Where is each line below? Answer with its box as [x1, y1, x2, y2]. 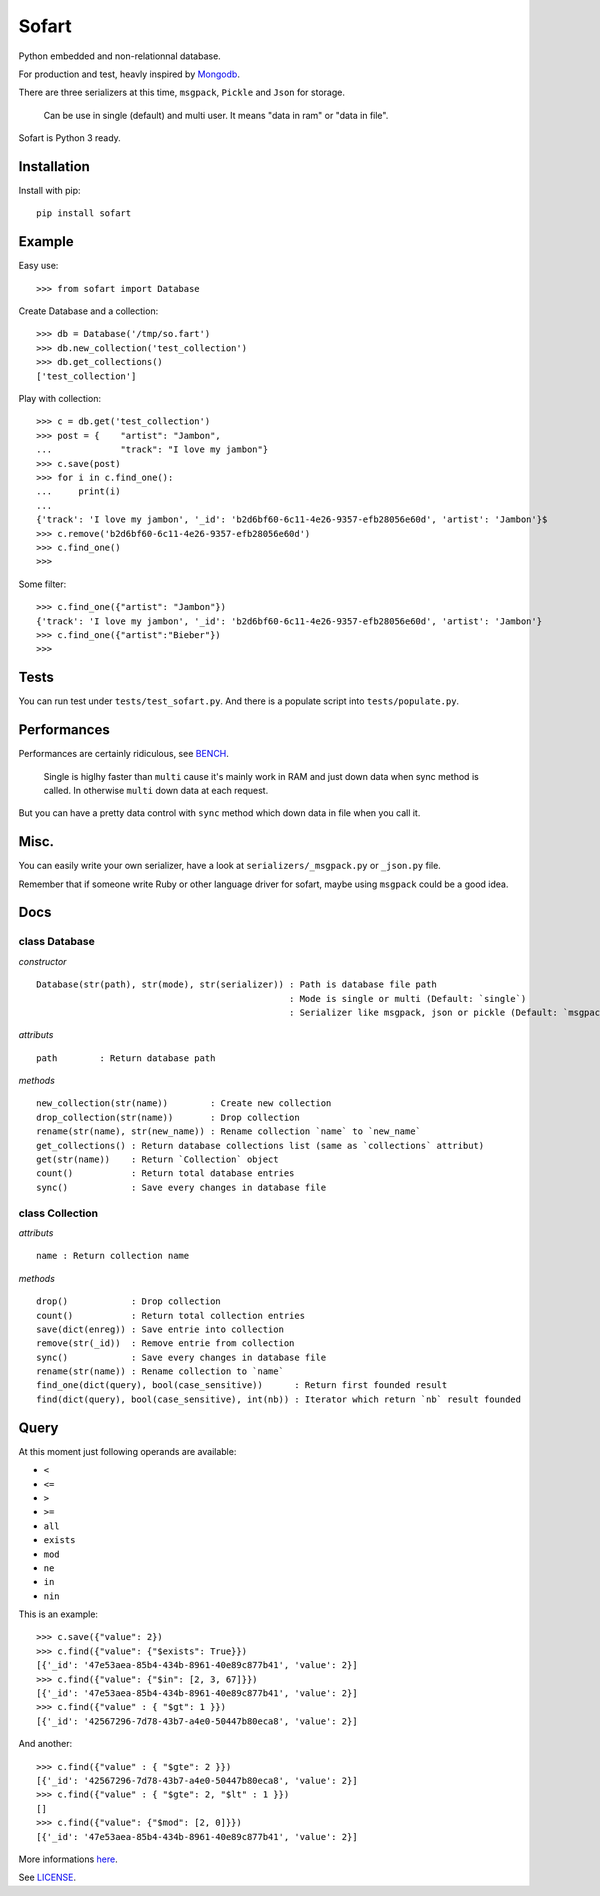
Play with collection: [18, 393, 102, 405]
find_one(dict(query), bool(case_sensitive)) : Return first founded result [36, 1380, 448, 1391]
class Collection [18, 1206, 99, 1220]
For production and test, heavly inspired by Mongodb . [18, 68, 240, 80]
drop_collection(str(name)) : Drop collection [36, 1111, 300, 1123]
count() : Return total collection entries [36, 1310, 305, 1321]
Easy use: [18, 260, 59, 272]
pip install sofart [36, 208, 132, 219]
